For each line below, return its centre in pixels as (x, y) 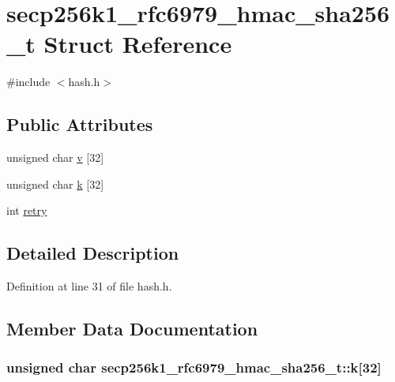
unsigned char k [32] (55, 184)
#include (28, 82)
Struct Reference (138, 44)
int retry (27, 210)
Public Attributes (80, 124)
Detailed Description (93, 253)
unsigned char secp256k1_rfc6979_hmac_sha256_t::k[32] (194, 367)
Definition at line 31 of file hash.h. (89, 286)
